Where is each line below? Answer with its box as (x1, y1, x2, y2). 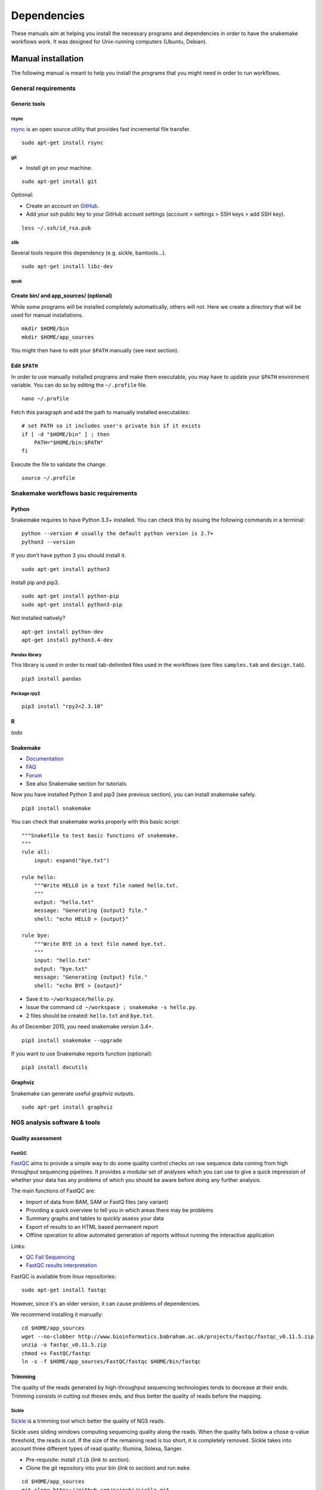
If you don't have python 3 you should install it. (11, 552, 126, 559)
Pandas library (11, 651, 42, 658)
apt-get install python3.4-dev (21, 637, 113, 643)
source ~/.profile (21, 474, 76, 482)
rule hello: (21, 874, 57, 880)
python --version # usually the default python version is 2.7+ (21, 530, 214, 537)
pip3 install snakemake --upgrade (21, 1037, 122, 1044)
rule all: (21, 849, 50, 855)
